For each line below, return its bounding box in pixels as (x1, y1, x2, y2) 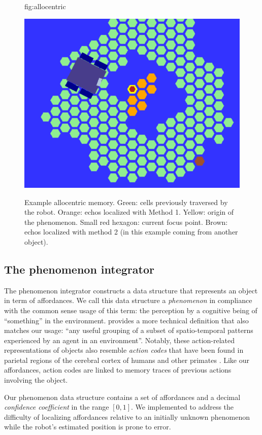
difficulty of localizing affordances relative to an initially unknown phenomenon (4, 411, 250, 422)
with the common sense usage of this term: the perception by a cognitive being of (4, 305, 257, 315)
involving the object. (4, 375, 68, 385)
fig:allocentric (24, 1, 66, 11)
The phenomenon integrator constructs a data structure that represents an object (4, 285, 258, 295)
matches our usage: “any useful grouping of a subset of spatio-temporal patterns (4, 325, 253, 336)
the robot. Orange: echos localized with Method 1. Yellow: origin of (24, 207, 234, 217)
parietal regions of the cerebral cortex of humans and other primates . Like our (4, 354, 249, 365)
